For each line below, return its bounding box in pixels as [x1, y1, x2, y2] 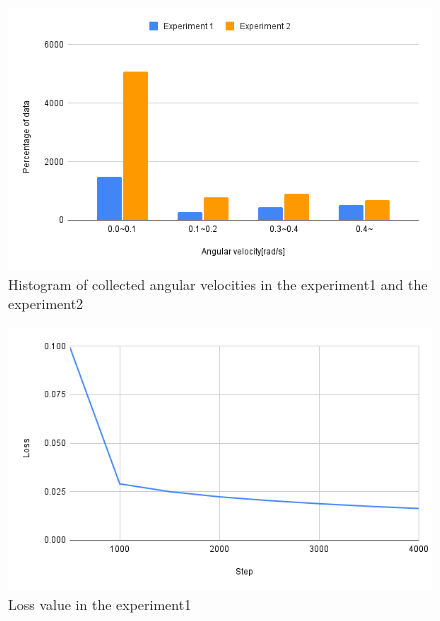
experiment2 [8, 293, 84, 314]
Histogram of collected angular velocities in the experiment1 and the [8, 273, 428, 294]
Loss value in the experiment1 [8, 593, 192, 614]
